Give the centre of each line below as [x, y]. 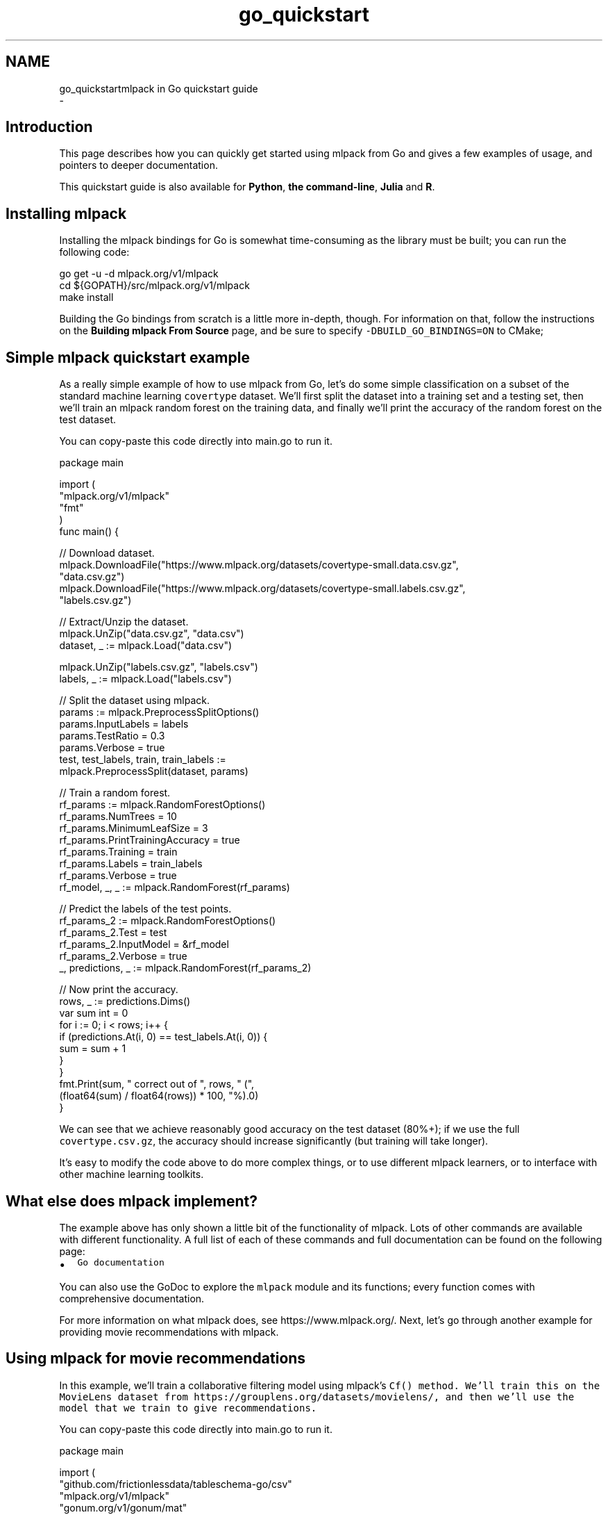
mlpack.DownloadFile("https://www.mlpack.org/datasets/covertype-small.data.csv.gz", [259, 565]
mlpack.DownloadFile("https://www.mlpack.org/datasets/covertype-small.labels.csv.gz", [262, 589]
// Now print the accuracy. [119, 990]
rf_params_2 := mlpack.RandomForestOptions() [168, 921]
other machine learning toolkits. [132, 1174]
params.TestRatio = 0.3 [112, 736]
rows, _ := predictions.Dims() [125, 1001]
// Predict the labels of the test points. [145, 909]
